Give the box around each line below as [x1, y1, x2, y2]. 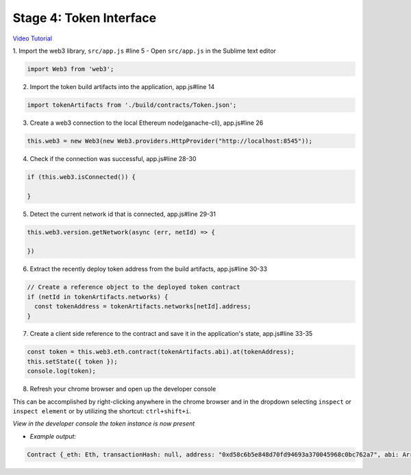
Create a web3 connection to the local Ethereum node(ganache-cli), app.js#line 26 [29, 119, 264, 127]
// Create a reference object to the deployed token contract [27, 283, 240, 291]
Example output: [29, 432, 77, 440]
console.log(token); [27, 367, 96, 375]
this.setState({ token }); [27, 357, 118, 365]
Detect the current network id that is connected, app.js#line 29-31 [29, 210, 216, 218]
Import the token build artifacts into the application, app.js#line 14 [29, 82, 215, 90]
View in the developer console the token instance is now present [12, 419, 195, 428]
